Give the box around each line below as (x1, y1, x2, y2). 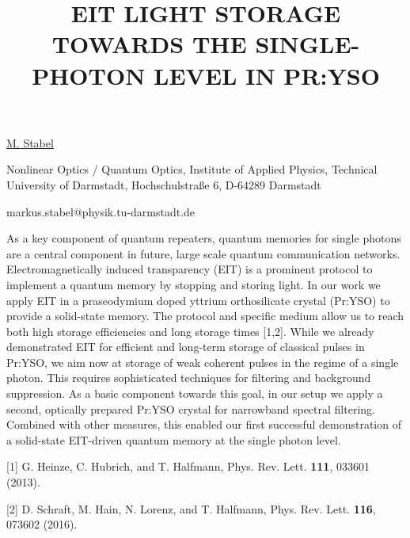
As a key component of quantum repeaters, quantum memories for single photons (6, 230, 401, 246)
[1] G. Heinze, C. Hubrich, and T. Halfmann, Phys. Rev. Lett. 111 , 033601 (6, 458, 370, 475)
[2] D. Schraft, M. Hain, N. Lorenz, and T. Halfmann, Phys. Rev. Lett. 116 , (6, 500, 376, 517)
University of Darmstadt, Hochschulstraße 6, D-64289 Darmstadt (6, 176, 321, 193)
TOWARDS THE (51, 28, 247, 60)
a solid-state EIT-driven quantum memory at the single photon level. (6, 431, 341, 448)
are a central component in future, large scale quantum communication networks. (6, 245, 401, 261)
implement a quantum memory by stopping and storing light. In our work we (6, 276, 381, 292)
